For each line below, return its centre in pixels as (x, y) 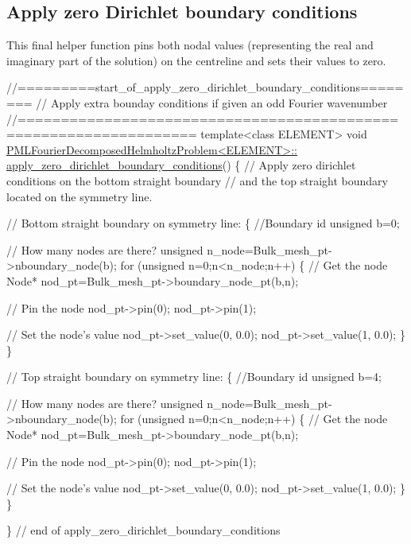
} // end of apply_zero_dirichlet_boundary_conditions (143, 530)
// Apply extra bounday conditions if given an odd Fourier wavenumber (212, 102)
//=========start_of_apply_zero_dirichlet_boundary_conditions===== (205, 87)
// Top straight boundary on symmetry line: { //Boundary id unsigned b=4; (194, 377)
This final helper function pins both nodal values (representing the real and (190, 45)
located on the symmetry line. (79, 196)
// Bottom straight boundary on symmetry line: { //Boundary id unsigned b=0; (203, 223)
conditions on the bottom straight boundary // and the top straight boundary (197, 180)
